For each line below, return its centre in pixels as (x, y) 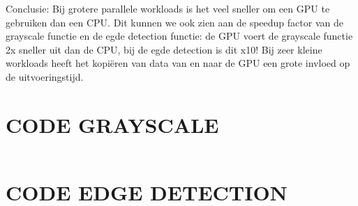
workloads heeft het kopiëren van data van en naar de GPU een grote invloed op (178, 63)
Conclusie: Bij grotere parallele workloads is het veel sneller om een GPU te (168, 8)
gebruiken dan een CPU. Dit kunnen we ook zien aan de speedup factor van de (174, 22)
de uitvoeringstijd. (45, 76)
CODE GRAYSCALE (112, 124)
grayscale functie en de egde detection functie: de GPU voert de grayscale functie (179, 36)
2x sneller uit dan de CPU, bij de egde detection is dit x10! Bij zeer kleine (164, 49)
